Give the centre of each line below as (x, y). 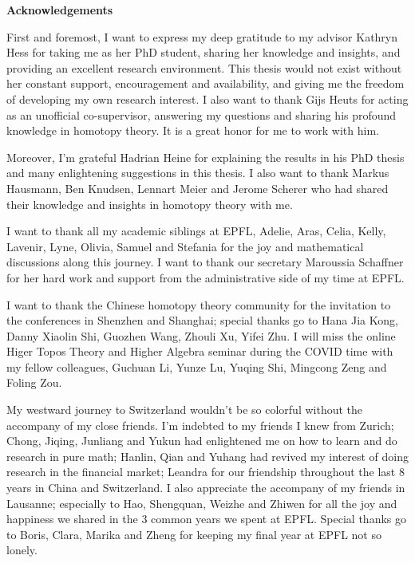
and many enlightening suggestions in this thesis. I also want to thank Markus (198, 173)
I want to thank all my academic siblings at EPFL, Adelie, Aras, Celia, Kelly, (196, 231)
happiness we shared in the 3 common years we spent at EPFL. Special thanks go (207, 519)
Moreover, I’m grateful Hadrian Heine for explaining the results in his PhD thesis (206, 157)
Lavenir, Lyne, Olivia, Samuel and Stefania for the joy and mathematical (185, 246)
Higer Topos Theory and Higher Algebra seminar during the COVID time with (200, 351)
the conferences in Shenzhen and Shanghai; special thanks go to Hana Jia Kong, (202, 320)
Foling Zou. (34, 382)
